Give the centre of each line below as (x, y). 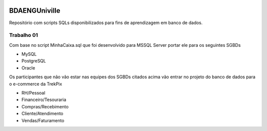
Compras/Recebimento (45, 106)
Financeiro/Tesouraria (44, 100)
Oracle (28, 68)
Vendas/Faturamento (43, 120)
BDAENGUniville (35, 11)
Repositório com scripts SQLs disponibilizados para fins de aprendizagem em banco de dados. (106, 23)
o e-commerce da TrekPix (36, 84)
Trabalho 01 (23, 35)
